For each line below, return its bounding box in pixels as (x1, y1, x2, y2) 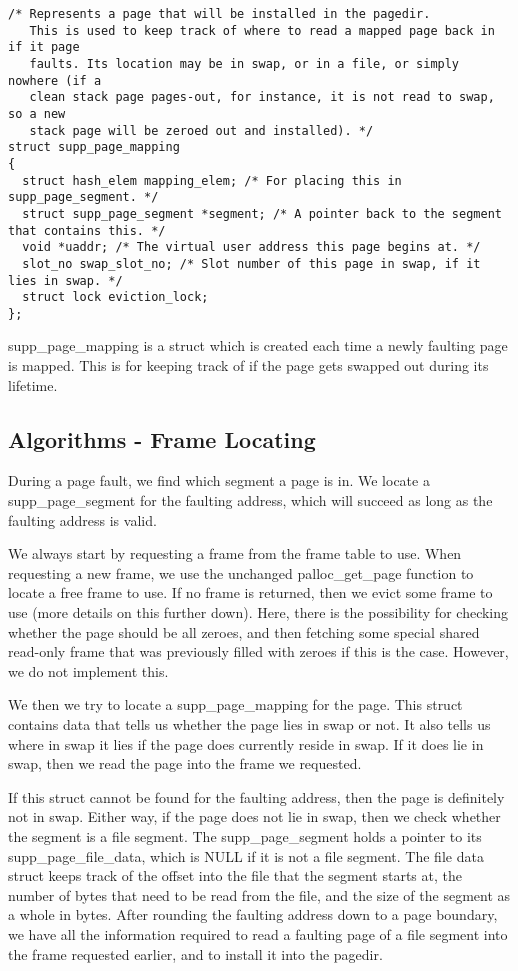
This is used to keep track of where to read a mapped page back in (29, 23, 495, 38)
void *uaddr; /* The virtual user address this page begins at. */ (22, 240, 481, 255)
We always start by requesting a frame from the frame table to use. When (8, 543, 462, 564)
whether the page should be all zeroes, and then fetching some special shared (8, 621, 480, 642)
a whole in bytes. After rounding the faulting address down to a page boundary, (8, 904, 498, 925)
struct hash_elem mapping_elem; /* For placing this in (22, 173, 402, 188)
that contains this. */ (8, 223, 166, 238)
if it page (8, 40, 80, 55)
